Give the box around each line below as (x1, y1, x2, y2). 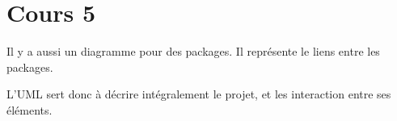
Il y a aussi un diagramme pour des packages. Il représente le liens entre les (6, 43, 380, 60)
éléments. (6, 101, 53, 118)
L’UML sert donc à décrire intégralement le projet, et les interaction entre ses (6, 86, 391, 102)
